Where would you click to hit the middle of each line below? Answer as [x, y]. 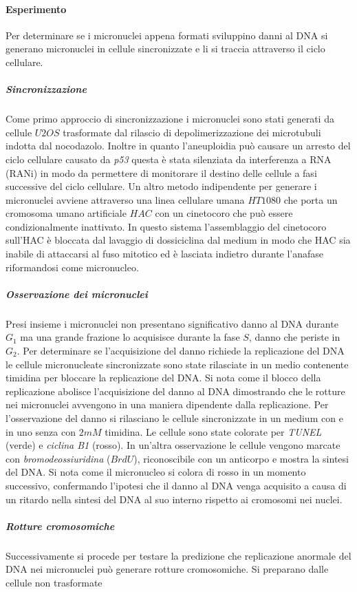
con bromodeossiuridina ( [58, 458]
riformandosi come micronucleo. [72, 267]
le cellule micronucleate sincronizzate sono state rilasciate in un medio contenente [177, 364]
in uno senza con [41, 431]
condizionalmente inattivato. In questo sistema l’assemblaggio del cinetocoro [166, 226]
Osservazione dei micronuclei [77, 294]
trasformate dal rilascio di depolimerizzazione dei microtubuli [192, 132]
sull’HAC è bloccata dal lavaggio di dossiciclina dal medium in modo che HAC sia [178, 240]
